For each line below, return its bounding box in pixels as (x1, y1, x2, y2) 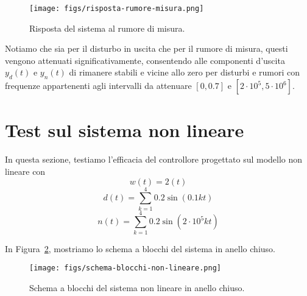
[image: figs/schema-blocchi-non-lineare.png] (29, 264, 221, 273)
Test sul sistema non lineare (5, 118, 244, 143)
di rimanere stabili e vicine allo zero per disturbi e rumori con (69, 66, 300, 79)
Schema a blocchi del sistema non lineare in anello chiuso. (29, 281, 245, 294)
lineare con (5, 164, 46, 177)
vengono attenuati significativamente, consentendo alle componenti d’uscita (5, 54, 285, 66)
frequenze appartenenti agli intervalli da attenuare (5, 79, 192, 92)
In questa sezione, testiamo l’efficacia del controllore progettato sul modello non (5, 153, 303, 166)
